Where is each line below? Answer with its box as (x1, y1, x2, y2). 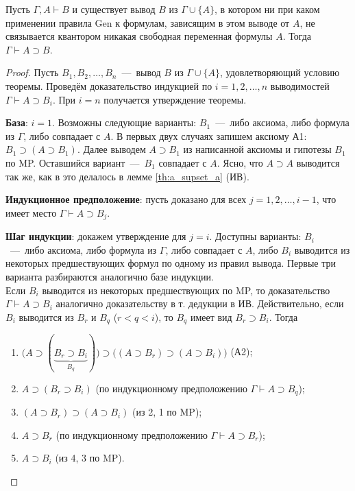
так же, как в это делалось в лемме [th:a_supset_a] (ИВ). (5, 169, 249, 183)
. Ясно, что (217, 155, 263, 169)
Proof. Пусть (5, 65, 59, 80)
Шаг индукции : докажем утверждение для (5, 229, 186, 243)
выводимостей (270, 78, 330, 93)
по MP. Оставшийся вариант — (5, 155, 140, 169)
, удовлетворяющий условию (220, 65, 340, 80)
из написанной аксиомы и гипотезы (183, 142, 332, 156)
